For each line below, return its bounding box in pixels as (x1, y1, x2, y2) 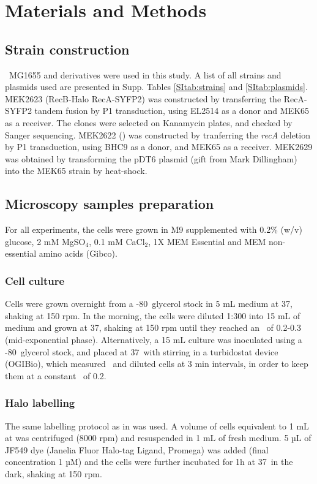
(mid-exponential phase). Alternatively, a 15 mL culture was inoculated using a (5, 333, 302, 346)
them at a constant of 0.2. (5, 369, 106, 382)
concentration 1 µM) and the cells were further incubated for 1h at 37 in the (5, 455, 293, 468)
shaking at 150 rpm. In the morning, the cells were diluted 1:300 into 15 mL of (5, 309, 300, 322)
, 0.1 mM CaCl (89, 235, 145, 248)
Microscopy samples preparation (5, 194, 214, 213)
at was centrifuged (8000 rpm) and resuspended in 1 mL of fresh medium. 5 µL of (5, 431, 311, 444)
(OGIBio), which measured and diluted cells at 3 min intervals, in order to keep (5, 357, 308, 370)
